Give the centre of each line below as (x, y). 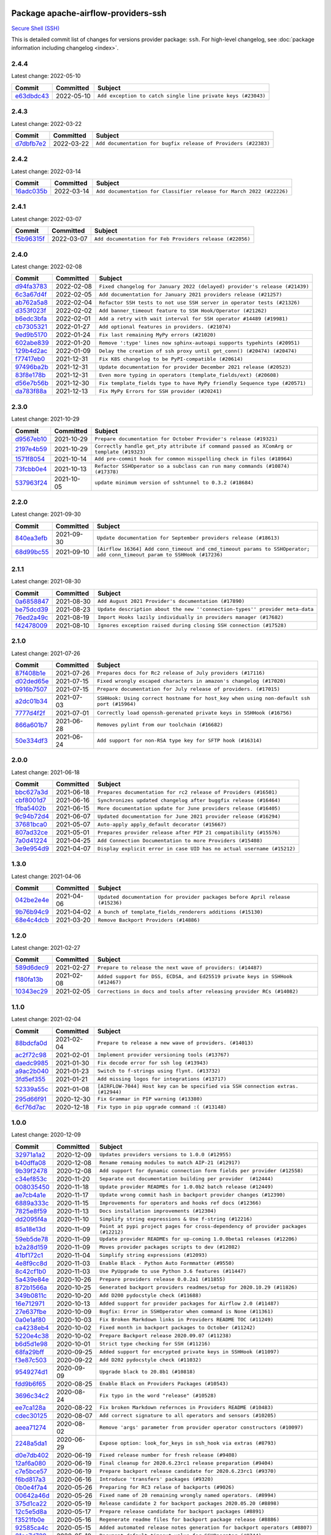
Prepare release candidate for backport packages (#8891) (182, 1511)
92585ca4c (32, 1528)
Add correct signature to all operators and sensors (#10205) (188, 1416)
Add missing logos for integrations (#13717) (162, 1079)
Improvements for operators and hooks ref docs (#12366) (180, 1203)
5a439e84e (32, 1279)
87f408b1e (30, 673)
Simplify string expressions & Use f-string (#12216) (176, 1219)
